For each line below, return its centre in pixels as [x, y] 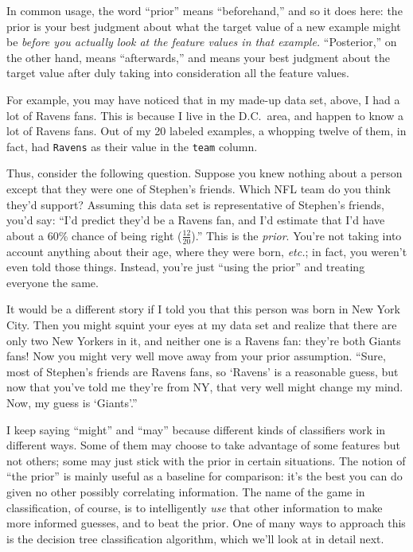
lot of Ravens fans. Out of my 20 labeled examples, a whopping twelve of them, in [206, 131]
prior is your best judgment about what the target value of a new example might [204, 26]
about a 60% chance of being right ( [94, 235]
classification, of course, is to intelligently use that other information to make [195, 507]
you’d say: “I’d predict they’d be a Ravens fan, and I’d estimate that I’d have [196, 220]
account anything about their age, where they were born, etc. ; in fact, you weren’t [207, 251]
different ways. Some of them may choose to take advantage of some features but [203, 445]
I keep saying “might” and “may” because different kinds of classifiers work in [196, 429]
